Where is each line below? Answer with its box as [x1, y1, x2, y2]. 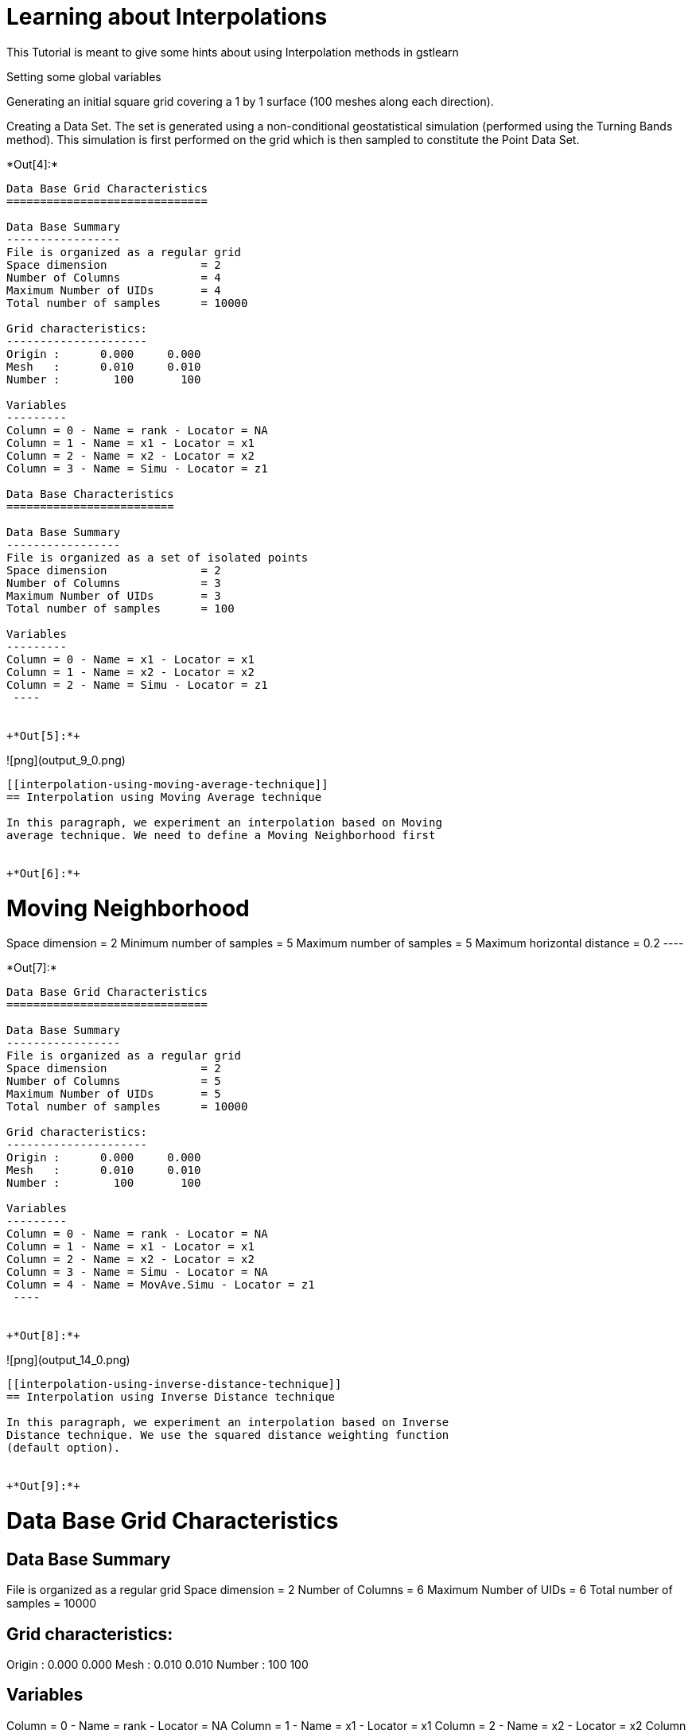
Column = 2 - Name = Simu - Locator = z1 [6, 678, 268, 691]
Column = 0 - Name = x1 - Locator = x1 [6, 652, 255, 666]
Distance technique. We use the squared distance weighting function [6, 1429, 449, 1442]
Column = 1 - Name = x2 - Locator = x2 [6, 665, 255, 678]
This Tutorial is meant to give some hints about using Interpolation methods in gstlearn [6, 45, 459, 59]
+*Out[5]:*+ [6, 729, 80, 742]
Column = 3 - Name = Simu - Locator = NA [6, 1266, 268, 1279]
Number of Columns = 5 [6, 1075, 221, 1088]
